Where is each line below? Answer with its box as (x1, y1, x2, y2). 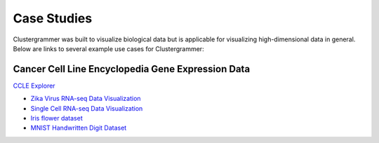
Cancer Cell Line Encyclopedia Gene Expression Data (13, 63, 251, 75)
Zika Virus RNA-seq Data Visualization (30, 95, 141, 103)
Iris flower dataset (30, 114, 84, 123)
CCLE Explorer (13, 81, 55, 90)
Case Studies (13, 11, 93, 26)
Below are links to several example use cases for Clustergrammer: (13, 44, 204, 53)
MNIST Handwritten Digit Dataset (30, 123, 127, 132)
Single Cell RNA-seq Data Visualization (30, 104, 143, 112)
